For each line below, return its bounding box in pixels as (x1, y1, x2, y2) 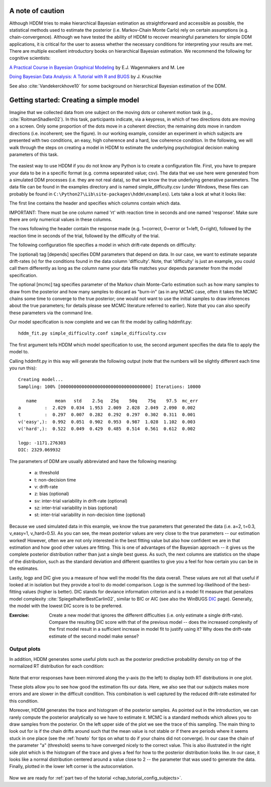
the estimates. (9, 565, 39, 571)
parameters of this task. (9, 151, 59, 157)
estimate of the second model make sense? (49, 633, 139, 639)
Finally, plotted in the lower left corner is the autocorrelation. (9, 763, 134, 769)
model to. (9, 349, 29, 355)
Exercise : (9, 612, 30, 618)
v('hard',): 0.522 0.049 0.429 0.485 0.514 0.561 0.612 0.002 (18, 426, 196, 432)
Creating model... (18, 377, 64, 382)
